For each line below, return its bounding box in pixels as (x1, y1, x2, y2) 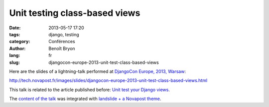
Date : (9, 25, 21, 31)
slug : (9, 59, 20, 65)
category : (9, 39, 30, 45)
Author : (9, 45, 26, 52)
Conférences (48, 39, 75, 45)
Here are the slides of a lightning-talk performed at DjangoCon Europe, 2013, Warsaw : (9, 68, 186, 74)
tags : (9, 31, 20, 37)
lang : (9, 53, 20, 58)
